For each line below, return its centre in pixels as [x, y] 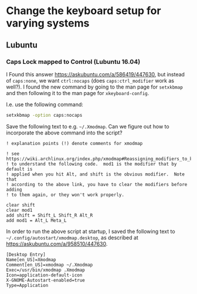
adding [14, 190]
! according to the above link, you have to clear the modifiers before [97, 184]
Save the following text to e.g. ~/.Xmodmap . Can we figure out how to [88, 126]
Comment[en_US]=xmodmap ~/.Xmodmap [50, 265]
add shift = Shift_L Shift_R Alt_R [50, 215]
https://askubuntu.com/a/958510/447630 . [57, 244]
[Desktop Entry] [26, 254]
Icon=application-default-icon [44, 275]
